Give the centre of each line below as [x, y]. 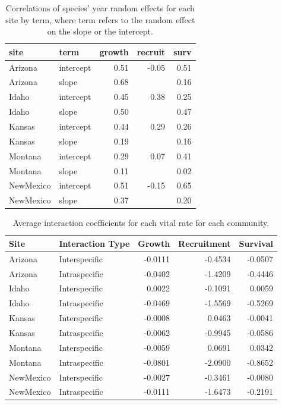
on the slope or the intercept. [100, 31]
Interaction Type [94, 243]
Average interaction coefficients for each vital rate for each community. [141, 223]
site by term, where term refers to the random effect [100, 19]
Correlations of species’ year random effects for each [100, 8]
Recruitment [205, 243]
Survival [256, 243]
